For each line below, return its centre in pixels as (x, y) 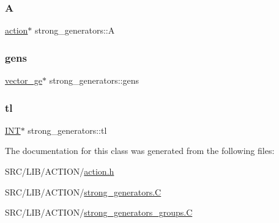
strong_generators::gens (94, 80)
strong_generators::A (75, 30)
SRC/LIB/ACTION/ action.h (60, 171)
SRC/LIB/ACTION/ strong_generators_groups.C (99, 212)
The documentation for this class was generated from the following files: (140, 151)
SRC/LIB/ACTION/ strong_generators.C (83, 192)
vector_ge (24, 80)
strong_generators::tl (67, 130)
